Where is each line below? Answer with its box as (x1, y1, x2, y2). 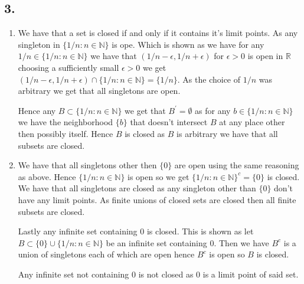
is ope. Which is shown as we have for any (112, 38, 264, 50)
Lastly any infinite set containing (18, 225, 138, 237)
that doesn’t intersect (130, 116, 208, 128)
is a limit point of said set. (202, 267, 299, 280)
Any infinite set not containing (18, 267, 129, 280)
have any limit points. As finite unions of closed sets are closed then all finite (18, 193, 296, 205)
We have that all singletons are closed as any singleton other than (18, 182, 256, 194)
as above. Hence (18, 170, 76, 182)
